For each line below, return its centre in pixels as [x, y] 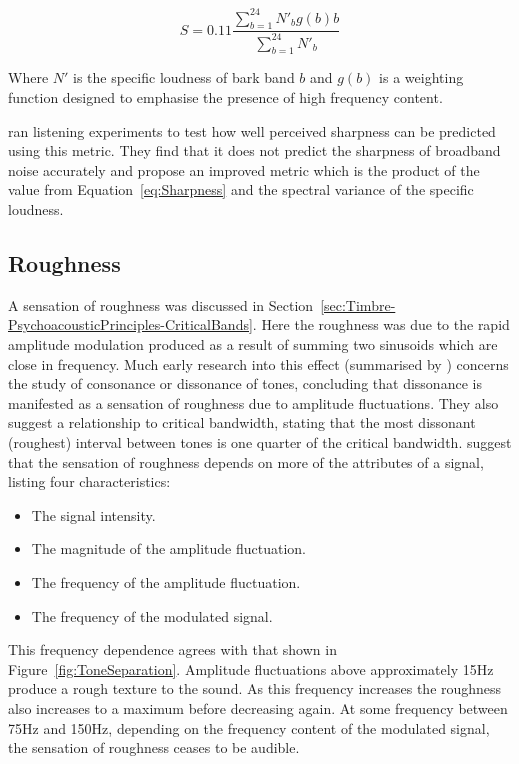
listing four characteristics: [89, 481]
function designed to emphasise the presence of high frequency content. [225, 97]
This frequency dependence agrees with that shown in [172, 649]
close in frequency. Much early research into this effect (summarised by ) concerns [258, 363]
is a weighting [421, 77]
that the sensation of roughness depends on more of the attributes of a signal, [246, 461]
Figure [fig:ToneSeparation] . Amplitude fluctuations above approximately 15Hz [251, 668]
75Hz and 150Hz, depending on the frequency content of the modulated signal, [249, 727]
